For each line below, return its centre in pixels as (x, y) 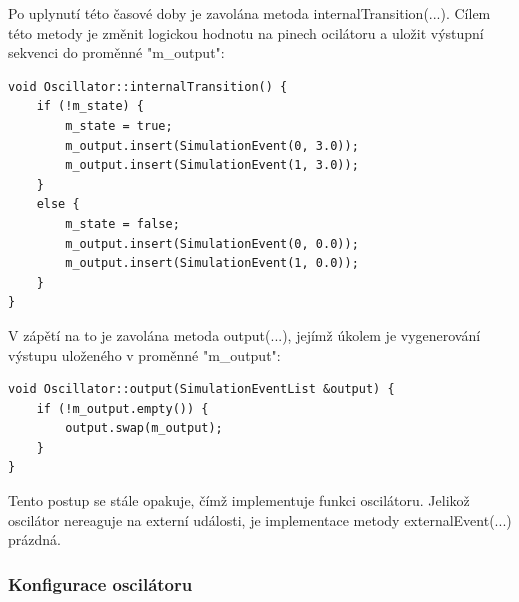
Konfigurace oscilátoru (100, 583)
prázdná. (34, 539)
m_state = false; (122, 223)
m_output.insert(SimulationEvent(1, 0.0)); (212, 263)
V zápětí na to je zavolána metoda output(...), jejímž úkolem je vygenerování (244, 334)
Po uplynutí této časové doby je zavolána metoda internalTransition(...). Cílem (249, 13)
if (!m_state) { (90, 106)
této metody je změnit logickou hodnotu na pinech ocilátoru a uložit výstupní (246, 32)
